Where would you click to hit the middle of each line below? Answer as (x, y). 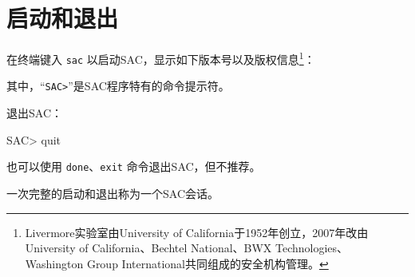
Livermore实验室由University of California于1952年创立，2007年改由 (197, 232)
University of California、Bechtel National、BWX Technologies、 (187, 248)
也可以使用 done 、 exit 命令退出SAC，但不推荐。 (134, 166)
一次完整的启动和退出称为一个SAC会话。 (113, 193)
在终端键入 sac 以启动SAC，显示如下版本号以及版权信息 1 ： (161, 58)
